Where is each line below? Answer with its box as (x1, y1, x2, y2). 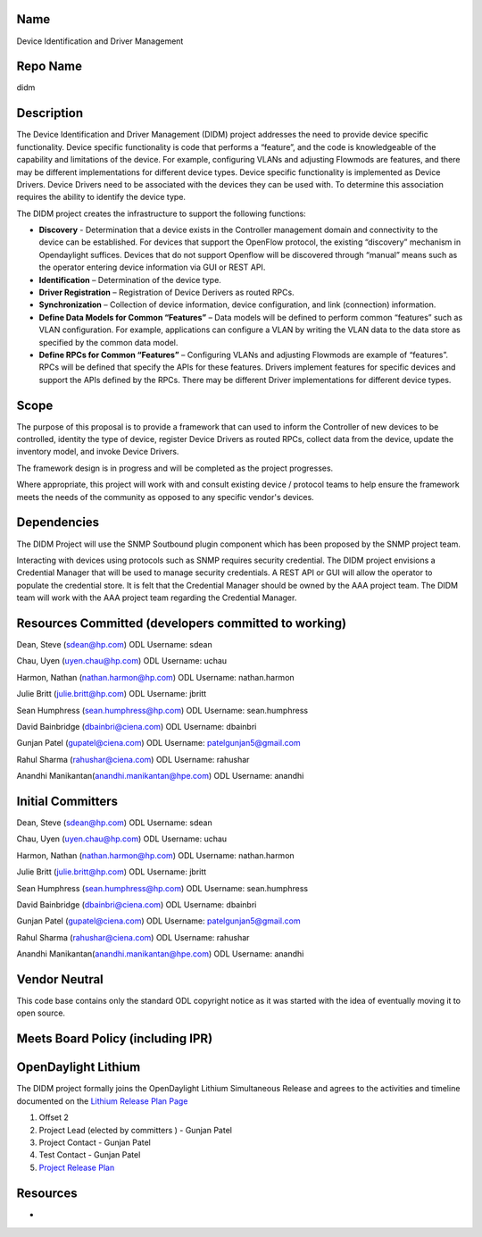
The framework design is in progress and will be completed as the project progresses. (16, 463, 334, 473)
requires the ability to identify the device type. (16, 192, 187, 203)
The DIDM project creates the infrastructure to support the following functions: (16, 208, 307, 219)
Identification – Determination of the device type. (38, 274, 222, 285)
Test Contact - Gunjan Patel (38, 1149, 141, 1160)
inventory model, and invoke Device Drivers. (16, 447, 179, 457)
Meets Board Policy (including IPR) (16, 1032, 213, 1047)
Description (16, 105, 84, 121)
